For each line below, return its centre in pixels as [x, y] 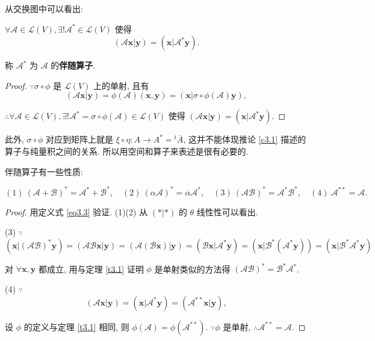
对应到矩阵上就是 [80, 139]
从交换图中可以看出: [44, 8]
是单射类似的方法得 [192, 269]
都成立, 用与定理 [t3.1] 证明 [91, 269]
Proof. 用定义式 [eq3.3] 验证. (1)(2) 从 [76, 211]
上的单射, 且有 [121, 85]
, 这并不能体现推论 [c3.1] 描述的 [245, 139]
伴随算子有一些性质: [44, 171]
